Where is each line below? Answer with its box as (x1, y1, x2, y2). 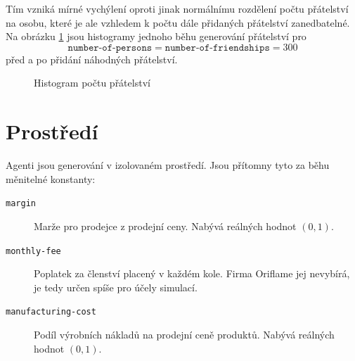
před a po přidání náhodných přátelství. (6, 51, 178, 66)
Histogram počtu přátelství (34, 75, 150, 90)
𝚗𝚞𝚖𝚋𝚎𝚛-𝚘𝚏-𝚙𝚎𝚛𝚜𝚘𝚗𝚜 (67, 42, 153, 53)
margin (6, 198, 36, 209)
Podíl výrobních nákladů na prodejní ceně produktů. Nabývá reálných (34, 327, 335, 342)
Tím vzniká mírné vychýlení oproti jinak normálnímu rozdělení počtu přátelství (6, 1, 349, 15)
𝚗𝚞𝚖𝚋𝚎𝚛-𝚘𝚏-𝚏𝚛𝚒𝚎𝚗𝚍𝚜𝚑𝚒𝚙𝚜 (164, 42, 270, 53)
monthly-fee (6, 246, 61, 256)
